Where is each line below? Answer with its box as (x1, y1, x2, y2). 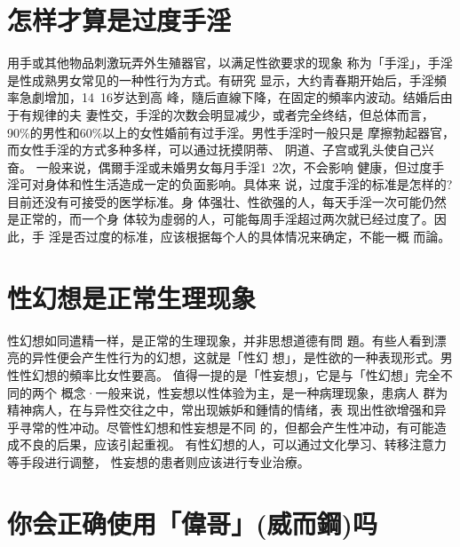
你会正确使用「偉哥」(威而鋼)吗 (7, 504, 378, 541)
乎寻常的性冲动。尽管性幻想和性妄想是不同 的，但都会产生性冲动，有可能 (7, 417, 434, 436)
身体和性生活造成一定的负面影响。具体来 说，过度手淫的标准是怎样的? (44, 175, 453, 194)
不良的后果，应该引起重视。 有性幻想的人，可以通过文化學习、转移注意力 (19, 435, 447, 454)
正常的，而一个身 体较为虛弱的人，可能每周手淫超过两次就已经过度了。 (19, 210, 434, 228)
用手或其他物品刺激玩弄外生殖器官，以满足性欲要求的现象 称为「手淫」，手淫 (7, 53, 453, 72)
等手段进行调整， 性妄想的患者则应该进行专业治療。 (7, 452, 310, 471)
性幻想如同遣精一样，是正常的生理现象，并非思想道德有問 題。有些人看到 (7, 330, 434, 349)
